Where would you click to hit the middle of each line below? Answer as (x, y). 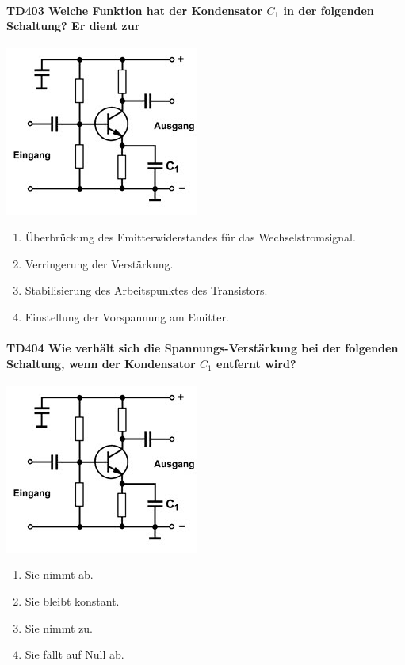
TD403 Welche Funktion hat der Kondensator (135, 10)
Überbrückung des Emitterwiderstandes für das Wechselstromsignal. (190, 236)
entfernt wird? (256, 363)
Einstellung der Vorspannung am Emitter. (127, 316)
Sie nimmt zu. (59, 627)
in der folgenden (329, 10)
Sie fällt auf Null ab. (75, 654)
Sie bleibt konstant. (72, 600)
